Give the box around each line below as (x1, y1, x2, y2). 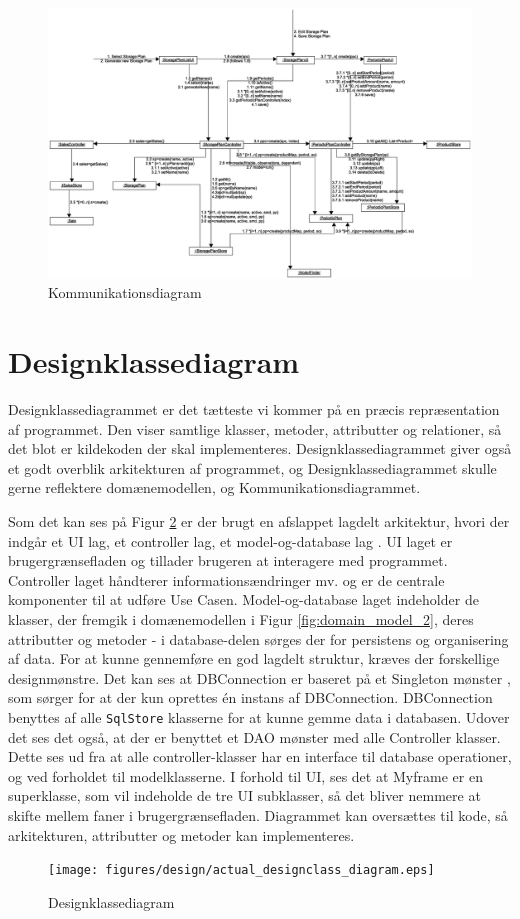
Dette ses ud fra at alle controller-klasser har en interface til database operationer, (8, 746, 512, 767)
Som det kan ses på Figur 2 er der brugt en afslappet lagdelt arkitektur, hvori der (8, 511, 510, 532)
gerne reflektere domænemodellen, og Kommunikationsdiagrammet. (8, 477, 421, 498)
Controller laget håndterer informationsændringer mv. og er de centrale (8, 569, 445, 590)
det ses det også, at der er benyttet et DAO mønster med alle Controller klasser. (8, 726, 501, 747)
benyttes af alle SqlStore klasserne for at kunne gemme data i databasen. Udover (8, 707, 510, 728)
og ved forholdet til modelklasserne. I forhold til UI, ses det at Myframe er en (8, 765, 483, 786)
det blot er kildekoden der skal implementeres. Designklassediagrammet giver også (8, 438, 512, 459)
